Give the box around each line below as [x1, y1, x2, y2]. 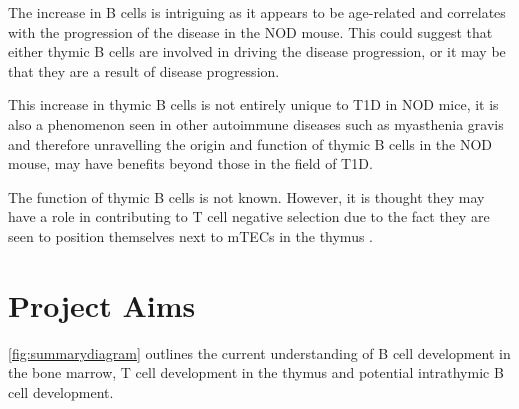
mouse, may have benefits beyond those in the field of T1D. [8, 153, 373, 174]
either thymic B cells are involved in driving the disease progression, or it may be [8, 41, 506, 62]
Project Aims [8, 284, 196, 325]
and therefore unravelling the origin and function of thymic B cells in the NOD [8, 133, 493, 154]
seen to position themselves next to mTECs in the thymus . [8, 225, 373, 246]
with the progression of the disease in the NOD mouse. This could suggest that [8, 21, 493, 42]
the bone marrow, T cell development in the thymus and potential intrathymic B [8, 362, 504, 383]
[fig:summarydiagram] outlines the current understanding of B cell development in [8, 342, 511, 363]
